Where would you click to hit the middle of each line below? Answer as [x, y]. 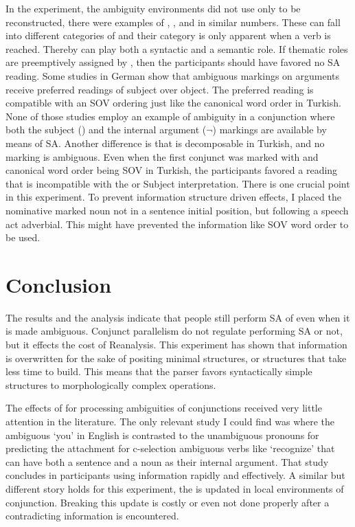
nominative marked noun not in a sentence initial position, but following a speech [177, 210]
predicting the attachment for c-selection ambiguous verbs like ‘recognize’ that [170, 448]
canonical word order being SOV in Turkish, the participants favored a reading [172, 170]
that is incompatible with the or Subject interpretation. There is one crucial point [178, 183]
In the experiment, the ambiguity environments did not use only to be [153, 8]
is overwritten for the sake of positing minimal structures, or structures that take [176, 358]
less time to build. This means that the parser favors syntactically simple [159, 371]
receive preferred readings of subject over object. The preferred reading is [160, 89]
